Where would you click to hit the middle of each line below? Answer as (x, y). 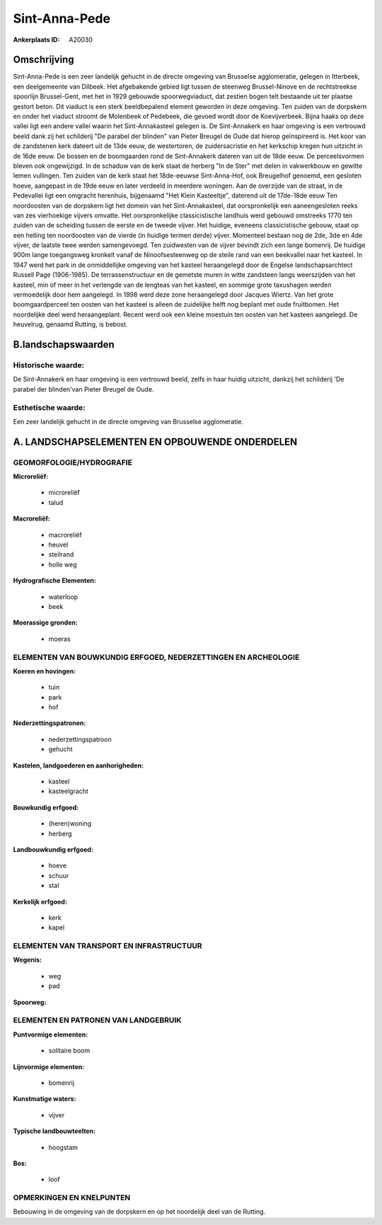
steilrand (61, 554)
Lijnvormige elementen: (49, 1066)
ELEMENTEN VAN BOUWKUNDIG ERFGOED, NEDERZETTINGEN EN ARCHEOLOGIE (156, 657)
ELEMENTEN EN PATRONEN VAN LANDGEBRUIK (97, 1020)
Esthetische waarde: (49, 407)
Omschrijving (44, 60)
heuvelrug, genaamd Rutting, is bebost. (70, 324)
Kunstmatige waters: (45, 1099)
